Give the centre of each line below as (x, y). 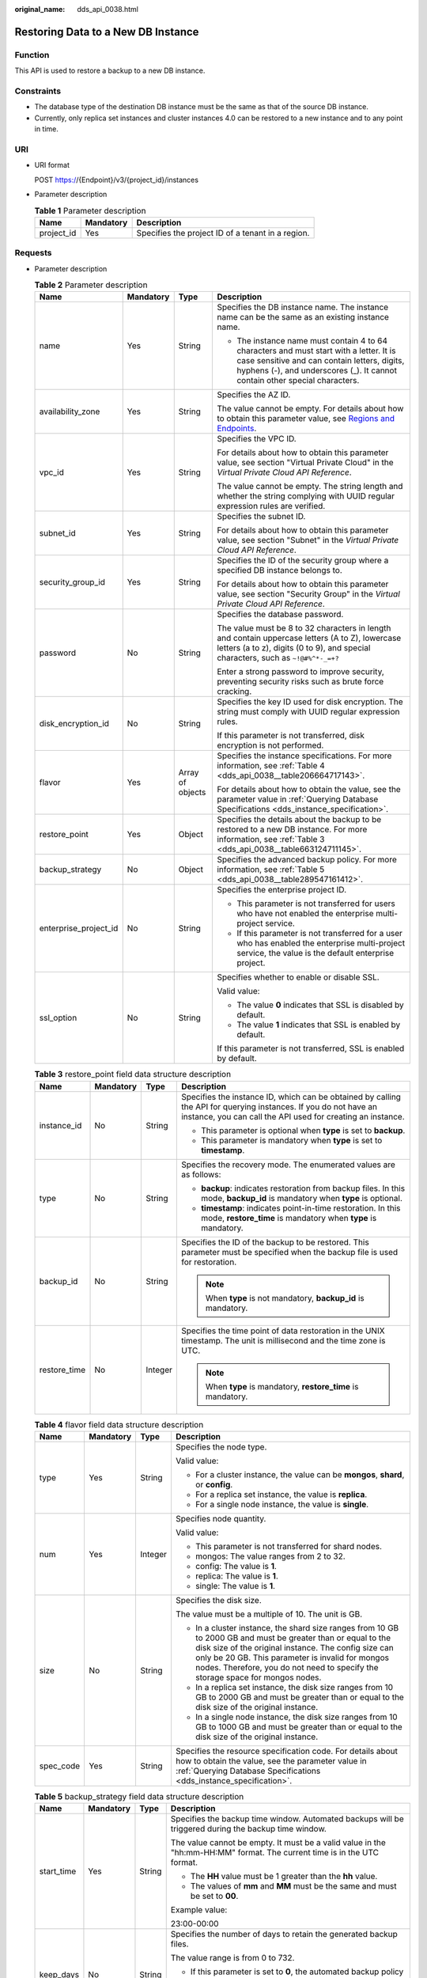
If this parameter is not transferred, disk (291, 736)
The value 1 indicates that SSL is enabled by (319, 1025)
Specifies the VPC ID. (257, 439)
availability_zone (70, 411)
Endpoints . (237, 429)
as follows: (201, 1174)
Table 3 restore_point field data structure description (133, 1074)
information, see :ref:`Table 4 (271, 766)
